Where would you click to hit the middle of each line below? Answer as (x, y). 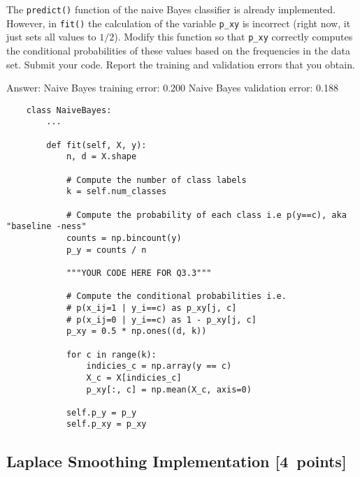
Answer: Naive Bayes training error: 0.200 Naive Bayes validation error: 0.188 (172, 88)
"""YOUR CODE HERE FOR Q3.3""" (139, 273)
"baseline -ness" (46, 227)
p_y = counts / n (106, 250)
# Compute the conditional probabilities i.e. (176, 296)
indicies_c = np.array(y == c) (159, 366)
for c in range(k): (111, 354)
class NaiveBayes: (69, 110)
